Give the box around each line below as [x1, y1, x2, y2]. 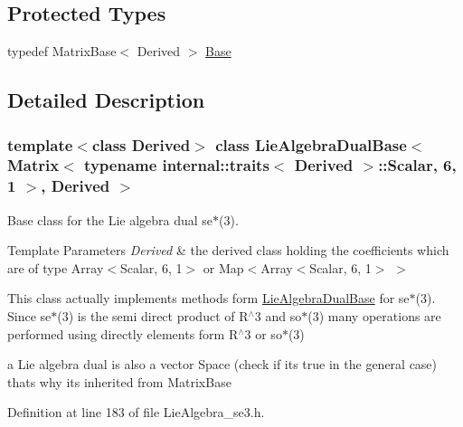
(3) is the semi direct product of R [57, 307, 249, 326]
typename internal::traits [84, 154, 269, 176]
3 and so [254, 307, 302, 326]
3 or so [244, 324, 282, 343]
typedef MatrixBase [7, 42, 117, 61]
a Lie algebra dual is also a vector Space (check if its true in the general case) [7, 355, 438, 374]
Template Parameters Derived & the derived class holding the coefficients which [7, 241, 449, 260]
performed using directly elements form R [7, 324, 239, 343]
